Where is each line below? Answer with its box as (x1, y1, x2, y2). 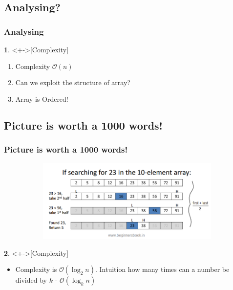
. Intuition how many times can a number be (95, 264, 230, 274)
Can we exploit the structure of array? (15, 77, 130, 88)
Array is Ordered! (15, 93, 68, 104)
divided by (15, 275, 47, 285)
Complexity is (15, 264, 57, 274)
